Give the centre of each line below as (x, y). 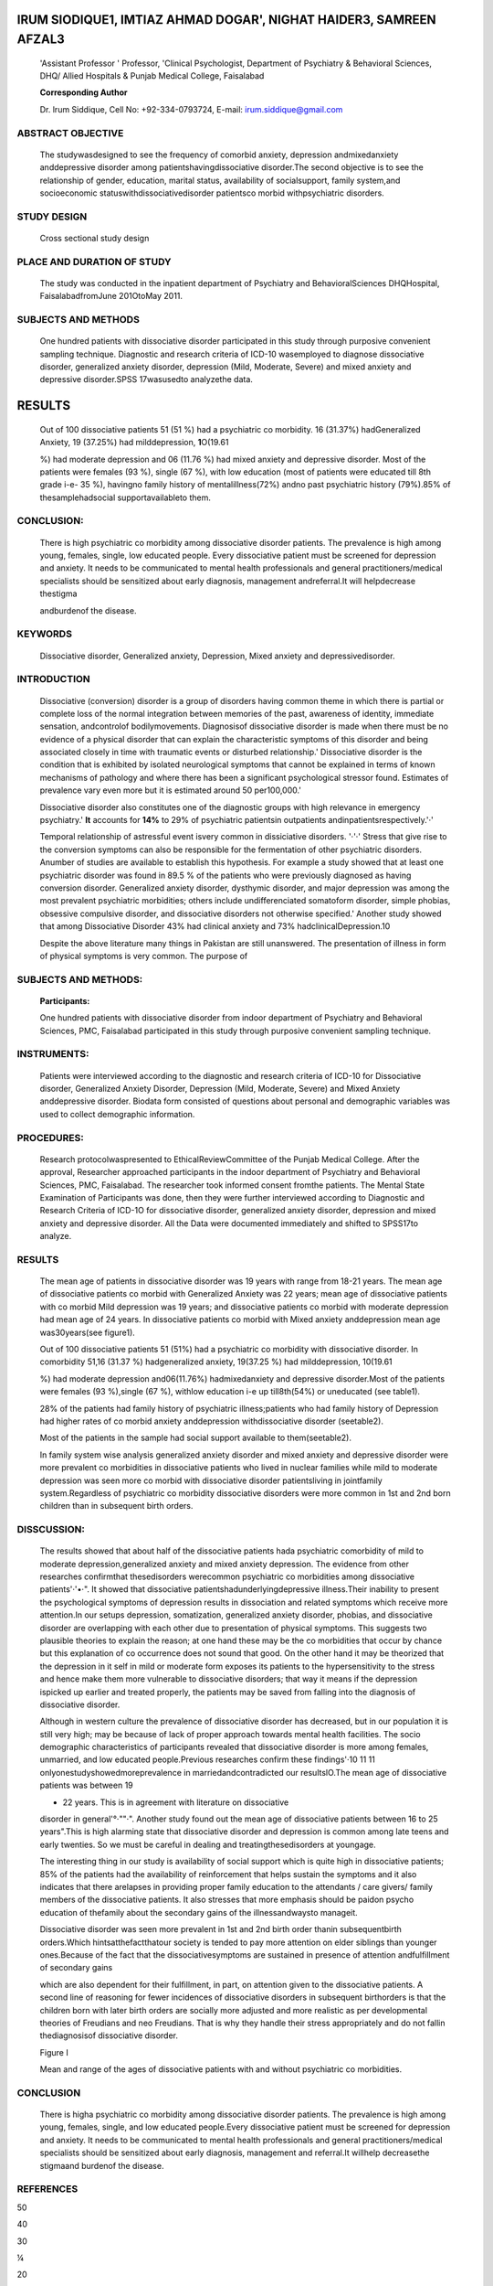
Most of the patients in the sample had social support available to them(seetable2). (195, 1438)
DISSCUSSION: (51, 1530)
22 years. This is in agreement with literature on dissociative (176, 1802)
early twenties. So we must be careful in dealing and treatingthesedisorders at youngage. (208, 1844)
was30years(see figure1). (88, 1332)
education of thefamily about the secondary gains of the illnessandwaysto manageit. (199, 1912)
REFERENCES (47, 2189)
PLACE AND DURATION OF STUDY (94, 262)
